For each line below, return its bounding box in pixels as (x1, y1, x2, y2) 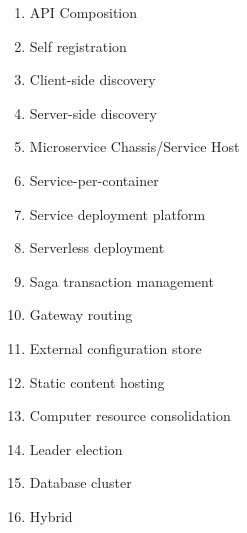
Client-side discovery (29, 69, 156, 90)
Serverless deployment (29, 237, 165, 258)
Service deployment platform (29, 203, 206, 224)
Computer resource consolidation (29, 405, 231, 426)
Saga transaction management (29, 270, 214, 291)
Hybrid (29, 505, 73, 526)
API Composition (29, 2, 138, 22)
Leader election (29, 438, 123, 459)
